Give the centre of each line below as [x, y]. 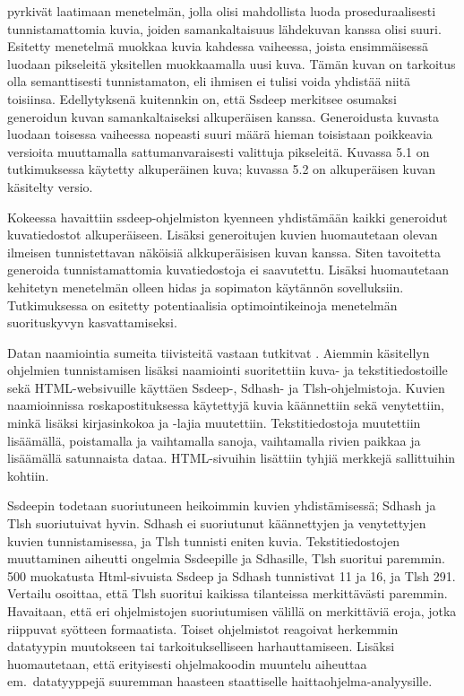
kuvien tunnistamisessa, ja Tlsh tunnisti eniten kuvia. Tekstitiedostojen [204, 540]
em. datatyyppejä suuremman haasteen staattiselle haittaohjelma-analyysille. [220, 681]
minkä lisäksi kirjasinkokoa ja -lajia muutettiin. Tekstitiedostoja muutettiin [214, 423]
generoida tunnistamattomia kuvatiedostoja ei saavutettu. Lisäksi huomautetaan [228, 270]
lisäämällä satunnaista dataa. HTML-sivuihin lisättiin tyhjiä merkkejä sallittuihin [232, 458]
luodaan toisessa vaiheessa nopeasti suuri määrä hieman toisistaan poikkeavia [220, 134]
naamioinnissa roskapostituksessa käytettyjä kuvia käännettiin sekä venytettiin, [226, 405]
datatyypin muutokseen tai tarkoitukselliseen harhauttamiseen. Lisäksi [201, 646]
